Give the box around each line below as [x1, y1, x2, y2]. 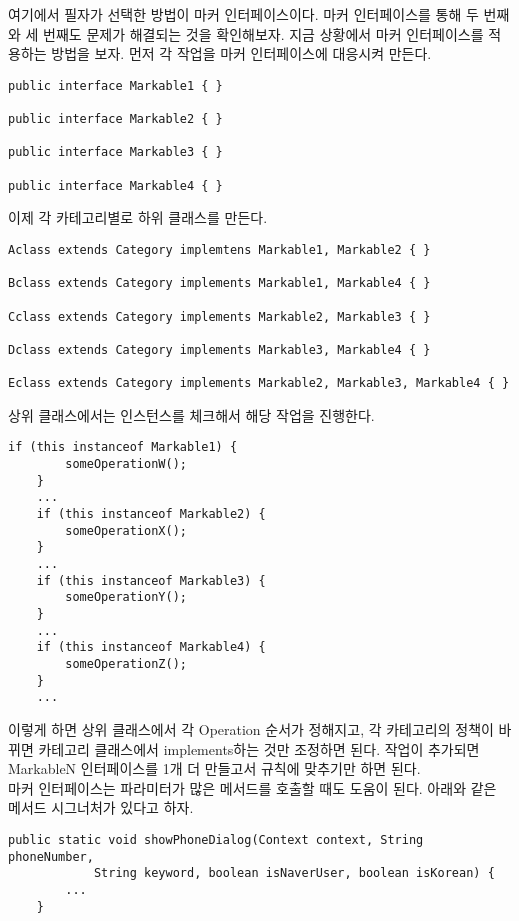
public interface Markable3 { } [8, 145, 223, 160]
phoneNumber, [8, 849, 94, 864]
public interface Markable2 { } [8, 112, 223, 127]
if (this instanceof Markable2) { [36, 507, 266, 522]
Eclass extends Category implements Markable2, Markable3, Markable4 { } [8, 376, 510, 391]
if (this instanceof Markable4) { [36, 640, 266, 655]
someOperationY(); [65, 590, 187, 605]
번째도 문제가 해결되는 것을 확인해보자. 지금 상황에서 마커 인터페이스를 [43, 23, 484, 44]
